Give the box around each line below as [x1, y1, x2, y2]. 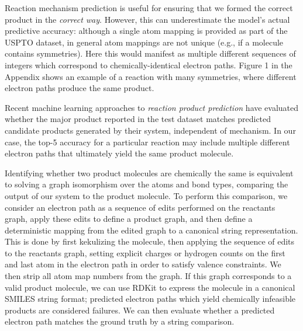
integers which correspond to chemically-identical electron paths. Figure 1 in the [5, 58, 292, 71]
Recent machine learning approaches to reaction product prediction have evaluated [5, 101, 299, 113]
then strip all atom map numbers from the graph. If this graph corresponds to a [5, 270, 292, 282]
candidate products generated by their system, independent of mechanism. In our [5, 124, 296, 136]
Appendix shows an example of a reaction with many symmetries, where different [5, 70, 297, 82]
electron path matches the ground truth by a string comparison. [5, 315, 235, 327]
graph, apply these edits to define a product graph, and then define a [5, 212, 253, 225]
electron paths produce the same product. [5, 82, 154, 94]
